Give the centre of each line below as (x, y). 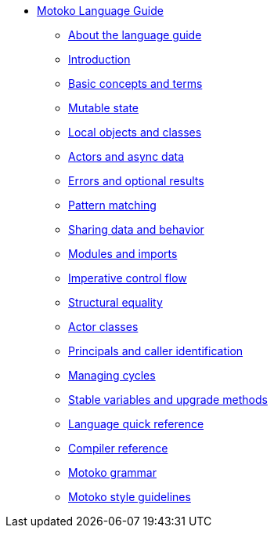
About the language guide (135, 35)
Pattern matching (112, 205)
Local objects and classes (135, 132)
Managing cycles (112, 375)
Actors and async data (126, 156)
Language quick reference (136, 424)
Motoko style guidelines (130, 497)
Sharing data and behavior (136, 229)
